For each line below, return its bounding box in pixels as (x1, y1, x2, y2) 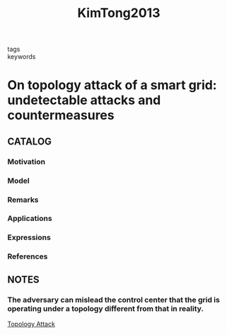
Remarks (7, 195, 39, 205)
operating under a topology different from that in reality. (7, 303, 204, 313)
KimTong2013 (77, 5, 161, 21)
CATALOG (7, 135, 52, 147)
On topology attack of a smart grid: (7, 77, 217, 93)
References (7, 251, 48, 261)
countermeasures (7, 108, 115, 123)
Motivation (7, 157, 46, 166)
